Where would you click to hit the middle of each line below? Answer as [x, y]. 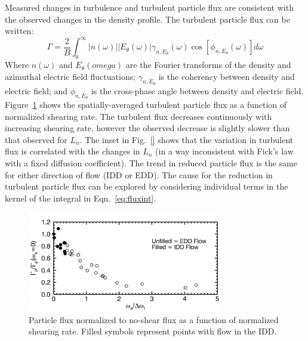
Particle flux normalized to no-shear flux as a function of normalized [154, 319]
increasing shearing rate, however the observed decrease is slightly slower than [147, 128]
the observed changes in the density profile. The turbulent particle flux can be [147, 19]
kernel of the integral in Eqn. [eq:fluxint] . [81, 198]
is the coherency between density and [227, 76]
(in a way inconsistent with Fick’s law [224, 151]
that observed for [36, 139]
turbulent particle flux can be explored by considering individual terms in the [147, 186]
